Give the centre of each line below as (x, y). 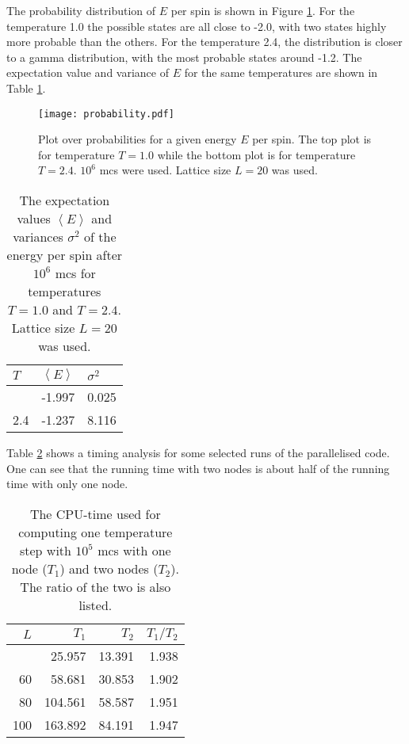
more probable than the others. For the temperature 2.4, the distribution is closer (204, 42)
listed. (96, 605)
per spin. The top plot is (312, 139)
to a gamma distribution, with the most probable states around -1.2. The (184, 57)
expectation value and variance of (88, 72)
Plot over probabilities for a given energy (138, 139)
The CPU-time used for (95, 513)
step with (45, 550)
